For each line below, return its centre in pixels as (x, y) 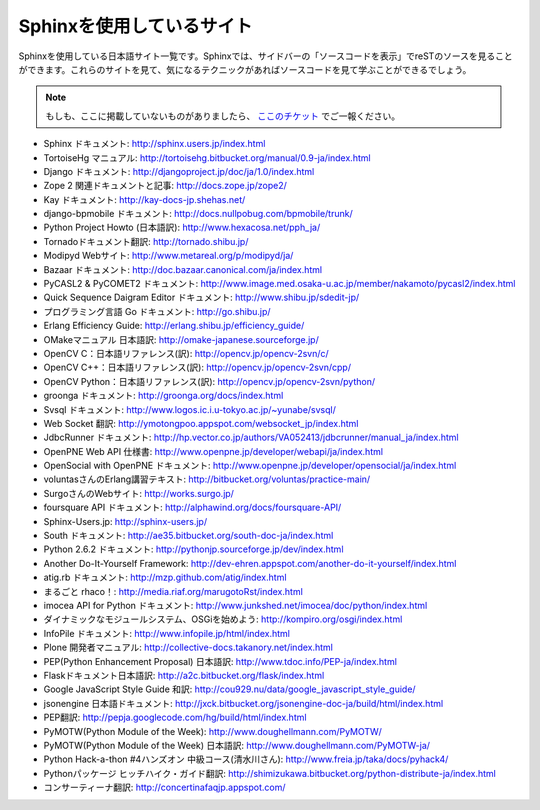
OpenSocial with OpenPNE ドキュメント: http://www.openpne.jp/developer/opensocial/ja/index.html (250, 466)
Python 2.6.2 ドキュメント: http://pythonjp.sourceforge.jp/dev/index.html (193, 549)
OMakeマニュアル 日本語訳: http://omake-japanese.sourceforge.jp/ (181, 339)
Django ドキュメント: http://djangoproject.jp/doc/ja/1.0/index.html (179, 171)
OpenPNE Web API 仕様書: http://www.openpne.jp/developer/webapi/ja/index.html (213, 451)
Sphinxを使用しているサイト (135, 26)
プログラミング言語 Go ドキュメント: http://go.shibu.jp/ (157, 311)
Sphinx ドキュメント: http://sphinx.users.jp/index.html (154, 144)
